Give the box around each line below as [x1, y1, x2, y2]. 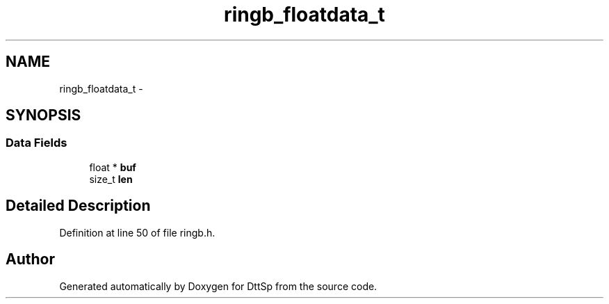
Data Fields [6, 136, 67, 150]
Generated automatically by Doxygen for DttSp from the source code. [59, 280, 377, 292]
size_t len [89, 173, 133, 185]
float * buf [89, 161, 136, 173]
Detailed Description [6, 197, 151, 215]
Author [6, 250, 55, 269]
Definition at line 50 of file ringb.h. [59, 226, 216, 239]
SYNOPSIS [6, 106, 81, 125]
